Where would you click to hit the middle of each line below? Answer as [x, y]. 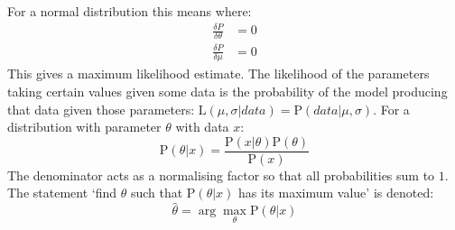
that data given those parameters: [101, 109]
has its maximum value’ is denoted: [336, 193]
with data [202, 127]
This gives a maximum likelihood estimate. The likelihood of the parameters [218, 74]
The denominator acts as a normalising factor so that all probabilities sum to [221, 175]
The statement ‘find [62, 193]
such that [157, 193]
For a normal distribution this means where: [130, 11]
